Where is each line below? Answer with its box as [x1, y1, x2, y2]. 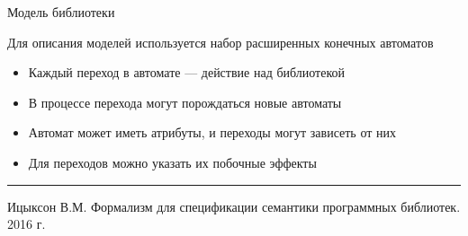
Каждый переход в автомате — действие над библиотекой [28, 63, 346, 82]
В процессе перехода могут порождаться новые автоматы [28, 92, 342, 111]
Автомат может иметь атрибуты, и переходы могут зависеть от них [28, 123, 396, 142]
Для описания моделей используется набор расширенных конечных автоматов [7, 32, 434, 51]
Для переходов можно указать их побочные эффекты [28, 153, 317, 171]
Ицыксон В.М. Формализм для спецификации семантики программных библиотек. [7, 197, 461, 215]
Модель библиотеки [7, 3, 115, 21]
